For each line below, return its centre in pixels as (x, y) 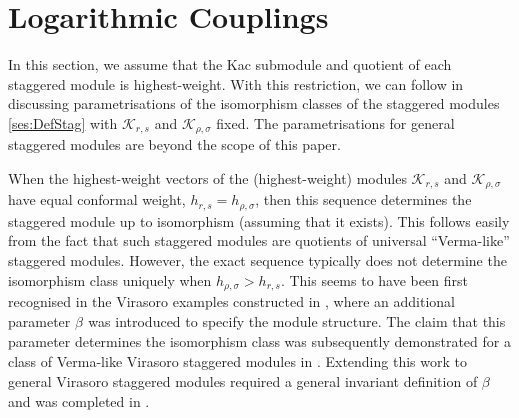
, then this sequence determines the (363, 199)
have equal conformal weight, (97, 199)
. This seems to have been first (374, 279)
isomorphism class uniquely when (110, 279)
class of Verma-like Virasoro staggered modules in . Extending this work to (237, 361)
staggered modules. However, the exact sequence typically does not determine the (257, 260)
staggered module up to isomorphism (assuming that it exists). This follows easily (259, 220)
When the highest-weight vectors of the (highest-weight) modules (207, 177)
